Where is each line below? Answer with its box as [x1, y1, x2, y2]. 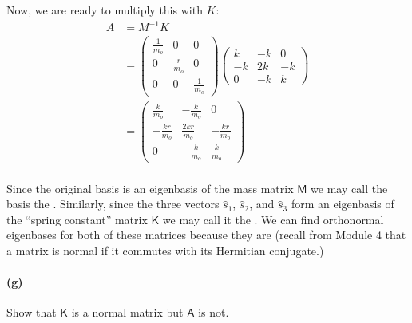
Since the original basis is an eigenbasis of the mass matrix [6, 179, 294, 196]
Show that [6, 304, 57, 321]
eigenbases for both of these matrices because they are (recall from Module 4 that [6, 226, 406, 243]
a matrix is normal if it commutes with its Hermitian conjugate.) [6, 242, 324, 258]
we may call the [311, 179, 388, 196]
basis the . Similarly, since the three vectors [6, 195, 220, 212]
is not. [198, 304, 229, 321]
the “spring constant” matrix [6, 211, 148, 227]
